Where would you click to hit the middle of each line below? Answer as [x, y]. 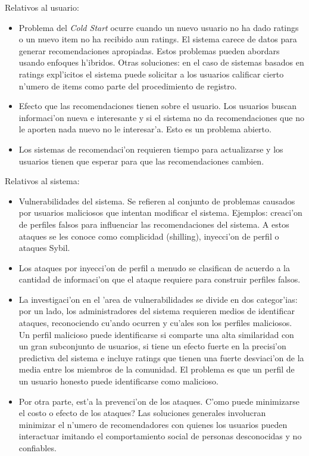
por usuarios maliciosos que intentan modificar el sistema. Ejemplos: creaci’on [160, 213]
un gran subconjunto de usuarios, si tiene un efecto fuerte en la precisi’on [152, 346]
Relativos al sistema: [42, 181]
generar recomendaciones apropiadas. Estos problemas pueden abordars [149, 50]
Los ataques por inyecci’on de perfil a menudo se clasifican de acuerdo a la [154, 267]
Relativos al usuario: [42, 7]
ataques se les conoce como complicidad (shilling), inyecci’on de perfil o [149, 236]
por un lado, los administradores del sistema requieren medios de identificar [157, 311]
